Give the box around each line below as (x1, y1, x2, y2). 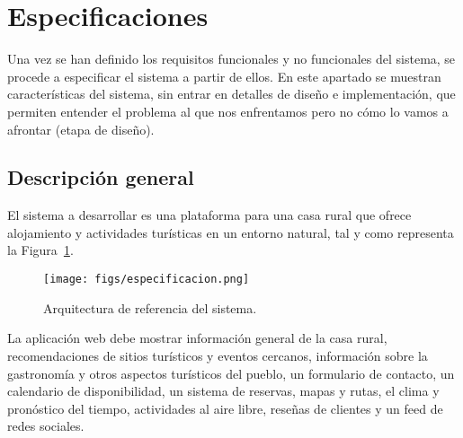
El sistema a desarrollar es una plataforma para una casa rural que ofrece (7, 206, 412, 224)
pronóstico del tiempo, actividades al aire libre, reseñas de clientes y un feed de (7, 399, 443, 417)
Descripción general (7, 163, 194, 191)
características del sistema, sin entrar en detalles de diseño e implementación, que (7, 84, 456, 103)
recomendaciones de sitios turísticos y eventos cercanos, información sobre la (7, 346, 428, 364)
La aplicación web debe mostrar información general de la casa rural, (7, 328, 387, 347)
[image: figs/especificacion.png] (43, 273, 250, 286)
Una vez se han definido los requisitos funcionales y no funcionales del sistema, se (7, 49, 456, 68)
